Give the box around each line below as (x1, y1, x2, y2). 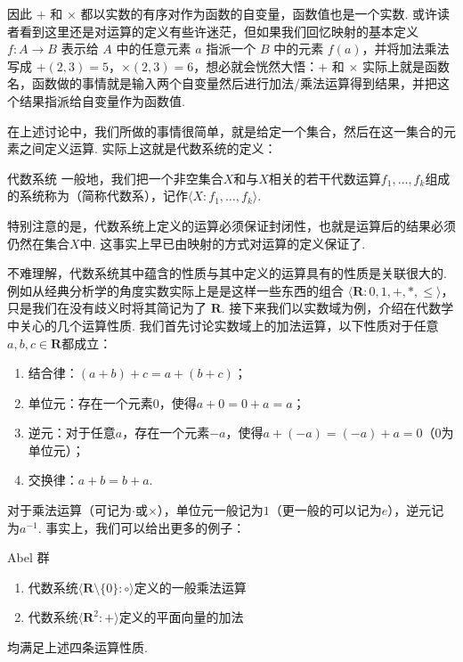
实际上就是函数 (362, 56, 451, 75)
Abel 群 (7, 548, 50, 567)
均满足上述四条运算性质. (7, 638, 148, 657)
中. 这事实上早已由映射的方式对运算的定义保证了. (79, 233, 366, 252)
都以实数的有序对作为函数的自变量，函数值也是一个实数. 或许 (80, 4, 438, 22)
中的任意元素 (116, 39, 191, 58)
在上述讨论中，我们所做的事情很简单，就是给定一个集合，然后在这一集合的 (7, 121, 443, 140)
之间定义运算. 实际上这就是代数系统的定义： (19, 139, 277, 158)
